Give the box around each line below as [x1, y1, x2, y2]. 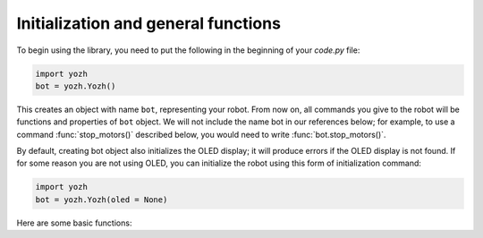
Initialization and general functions [16, 13, 282, 33]
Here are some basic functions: [16, 217, 132, 228]
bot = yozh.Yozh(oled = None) [35, 194, 168, 205]
